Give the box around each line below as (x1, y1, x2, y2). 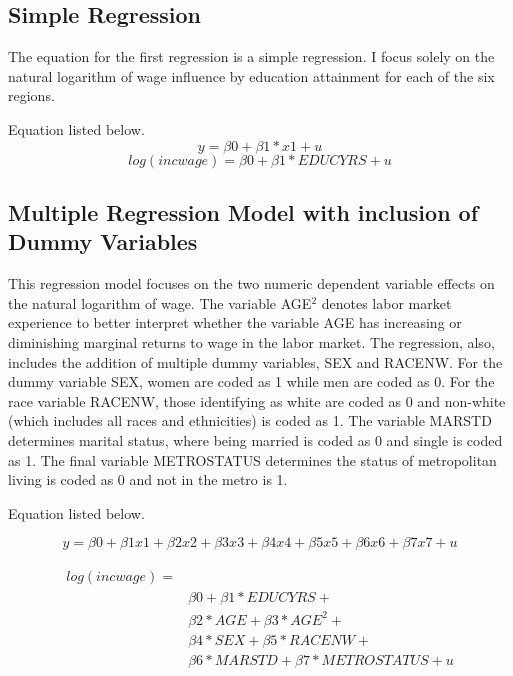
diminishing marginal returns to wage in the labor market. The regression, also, (8, 331, 495, 352)
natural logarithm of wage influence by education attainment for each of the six (8, 65, 495, 86)
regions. (8, 85, 55, 106)
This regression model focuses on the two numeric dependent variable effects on (8, 273, 495, 294)
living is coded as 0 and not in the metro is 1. (8, 469, 288, 490)
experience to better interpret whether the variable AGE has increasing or (8, 312, 462, 333)
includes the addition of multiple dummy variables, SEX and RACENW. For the (8, 351, 503, 372)
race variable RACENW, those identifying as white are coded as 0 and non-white (8, 390, 506, 411)
